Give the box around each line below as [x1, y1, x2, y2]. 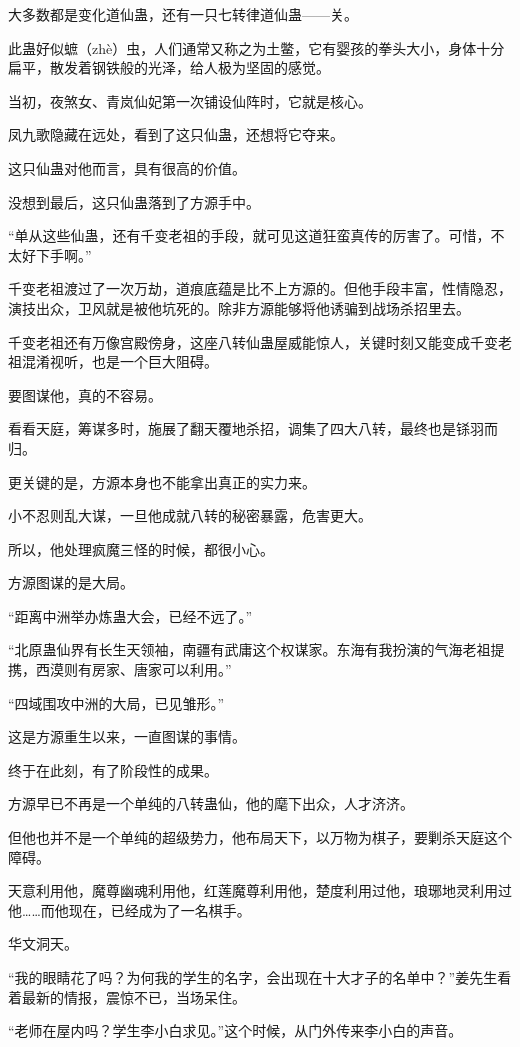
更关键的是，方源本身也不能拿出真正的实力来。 [8, 471, 316, 492]
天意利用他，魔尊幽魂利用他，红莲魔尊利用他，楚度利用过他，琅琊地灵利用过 [8, 880, 512, 901]
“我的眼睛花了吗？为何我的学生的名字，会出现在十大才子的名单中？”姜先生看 [8, 967, 512, 987]
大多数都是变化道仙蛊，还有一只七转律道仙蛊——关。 [8, 4, 358, 24]
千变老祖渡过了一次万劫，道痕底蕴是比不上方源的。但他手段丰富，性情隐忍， [8, 278, 512, 299]
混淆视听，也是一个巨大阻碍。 [21, 351, 218, 372]
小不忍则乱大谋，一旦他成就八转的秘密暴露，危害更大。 [8, 505, 372, 526]
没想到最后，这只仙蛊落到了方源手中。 [8, 191, 260, 212]
